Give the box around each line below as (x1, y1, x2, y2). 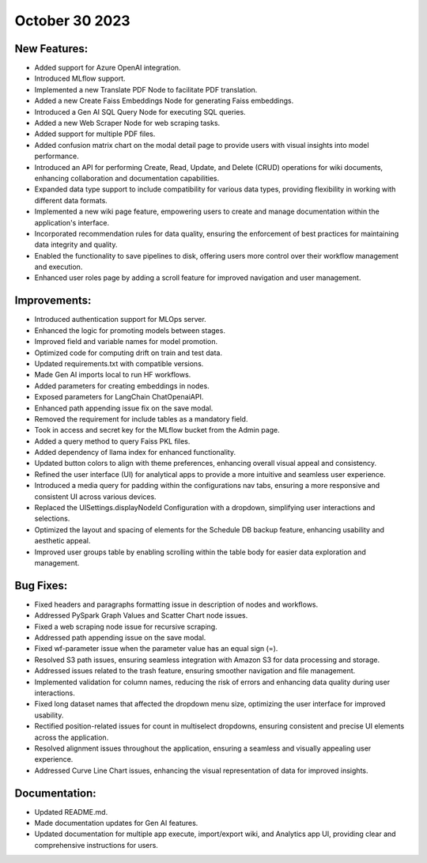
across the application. (34, 732, 109, 742)
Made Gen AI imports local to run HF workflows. (34, 370, 191, 380)
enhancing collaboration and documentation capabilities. (34, 173, 220, 183)
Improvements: (14, 293, 92, 308)
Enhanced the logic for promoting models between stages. (34, 325, 225, 335)
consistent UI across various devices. (34, 491, 157, 502)
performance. (34, 151, 79, 161)
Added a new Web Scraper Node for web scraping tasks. (34, 119, 221, 128)
